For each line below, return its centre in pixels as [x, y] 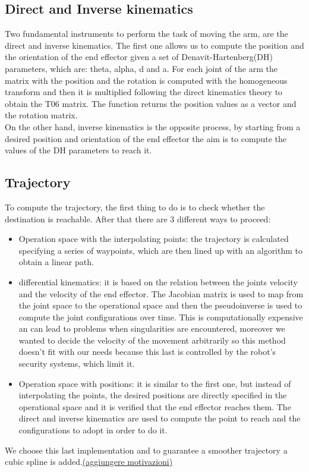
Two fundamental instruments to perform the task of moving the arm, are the [146, 34]
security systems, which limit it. [77, 364]
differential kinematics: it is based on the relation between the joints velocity [158, 281]
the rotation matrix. [41, 115]
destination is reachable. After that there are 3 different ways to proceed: [138, 218]
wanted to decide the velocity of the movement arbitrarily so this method [152, 340]
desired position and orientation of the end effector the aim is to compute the [146, 138]
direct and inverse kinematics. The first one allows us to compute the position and [154, 45]
